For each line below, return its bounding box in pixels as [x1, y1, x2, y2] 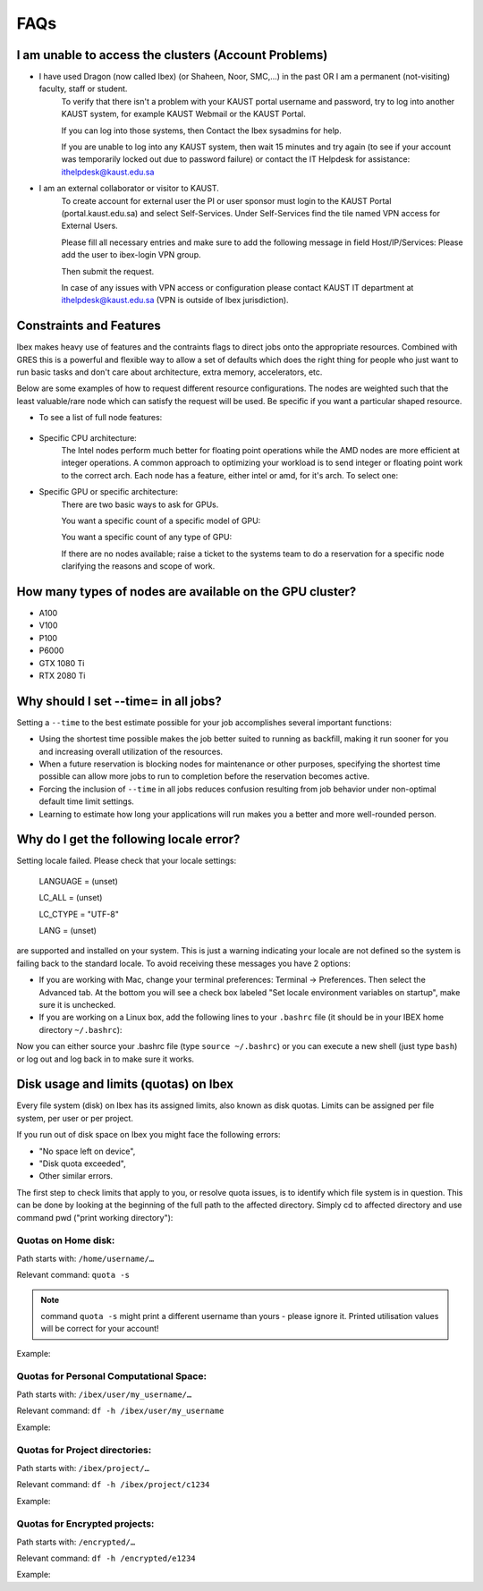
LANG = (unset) [38, 926, 97, 936]
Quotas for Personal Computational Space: [16, 1370, 208, 1383]
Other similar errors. [38, 1171, 114, 1181]
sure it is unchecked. [38, 1000, 116, 1010]
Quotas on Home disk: [16, 1234, 115, 1247]
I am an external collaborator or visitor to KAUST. [38, 183, 219, 194]
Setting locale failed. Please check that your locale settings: [16, 855, 237, 867]
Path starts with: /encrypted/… [16, 1536, 136, 1547]
